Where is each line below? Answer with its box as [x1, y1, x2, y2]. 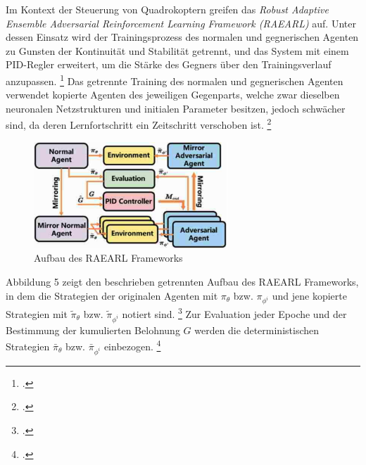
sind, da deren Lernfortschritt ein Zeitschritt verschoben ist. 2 [6, 115, 272, 132]
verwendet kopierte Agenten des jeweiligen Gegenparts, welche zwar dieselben [6, 87, 340, 102]
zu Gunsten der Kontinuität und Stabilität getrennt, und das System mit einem [6, 43, 349, 58]
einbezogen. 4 [103, 337, 161, 354]
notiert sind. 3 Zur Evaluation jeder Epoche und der [122, 305, 347, 321]
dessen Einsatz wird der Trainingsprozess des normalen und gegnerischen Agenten [6, 30, 359, 44]
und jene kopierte [272, 288, 347, 302]
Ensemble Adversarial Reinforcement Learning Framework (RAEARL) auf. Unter [6, 15, 356, 30]
